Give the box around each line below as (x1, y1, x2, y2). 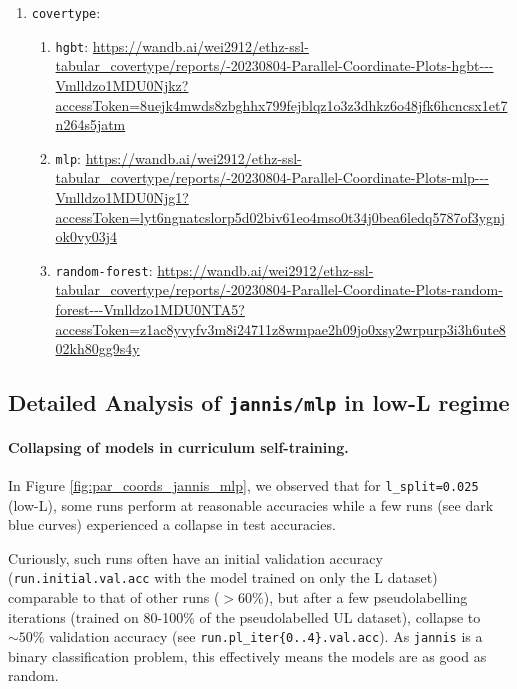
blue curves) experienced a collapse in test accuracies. (8, 514, 336, 535)
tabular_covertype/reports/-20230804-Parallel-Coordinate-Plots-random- (55, 279, 503, 300)
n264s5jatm (55, 114, 126, 135)
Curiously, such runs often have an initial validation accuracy (8, 547, 383, 568)
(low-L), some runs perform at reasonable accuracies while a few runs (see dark (8, 494, 494, 515)
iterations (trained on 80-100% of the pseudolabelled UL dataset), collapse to (8, 606, 481, 627)
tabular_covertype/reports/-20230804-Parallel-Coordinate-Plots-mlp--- (55, 167, 489, 188)
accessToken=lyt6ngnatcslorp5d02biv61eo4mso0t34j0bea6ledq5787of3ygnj (55, 206, 506, 227)
